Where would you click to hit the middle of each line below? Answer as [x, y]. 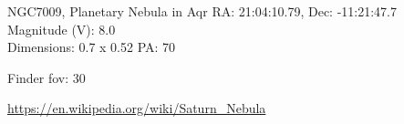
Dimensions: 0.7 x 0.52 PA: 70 [92, 47]
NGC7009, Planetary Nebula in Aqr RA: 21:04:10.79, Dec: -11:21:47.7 [202, 11]
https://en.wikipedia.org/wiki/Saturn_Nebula [137, 108]
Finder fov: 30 [47, 77]
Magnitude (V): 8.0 [62, 29]
